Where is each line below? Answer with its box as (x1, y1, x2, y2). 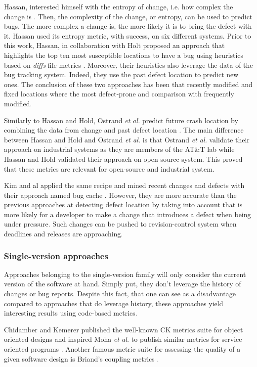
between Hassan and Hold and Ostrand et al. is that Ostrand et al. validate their (4, 134, 250, 144)
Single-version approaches (4, 249, 108, 262)
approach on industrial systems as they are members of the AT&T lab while (4, 144, 235, 154)
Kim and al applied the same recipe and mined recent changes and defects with (4, 180, 245, 190)
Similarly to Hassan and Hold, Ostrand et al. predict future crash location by (4, 115, 238, 125)
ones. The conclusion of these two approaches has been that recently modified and (4, 79, 253, 89)
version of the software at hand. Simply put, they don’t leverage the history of (4, 278, 241, 289)
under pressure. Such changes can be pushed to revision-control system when (4, 219, 237, 229)
